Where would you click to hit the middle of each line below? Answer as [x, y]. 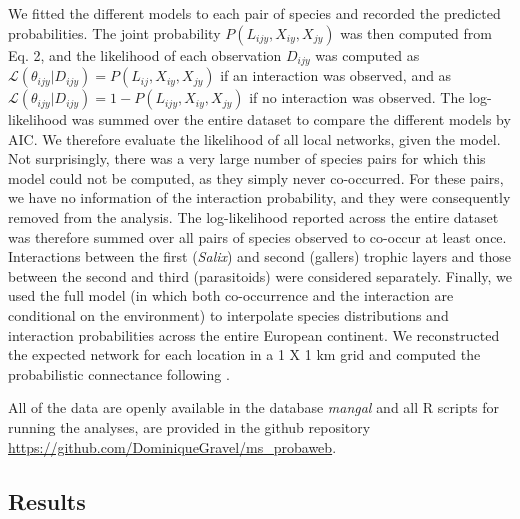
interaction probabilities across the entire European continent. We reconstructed [254, 334]
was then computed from [416, 32]
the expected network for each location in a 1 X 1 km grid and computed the [244, 354]
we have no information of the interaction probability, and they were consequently [259, 197]
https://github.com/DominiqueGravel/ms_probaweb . [172, 446]
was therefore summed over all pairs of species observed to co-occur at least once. [257, 236]
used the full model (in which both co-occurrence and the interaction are [231, 295]
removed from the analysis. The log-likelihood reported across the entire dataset [253, 217]
